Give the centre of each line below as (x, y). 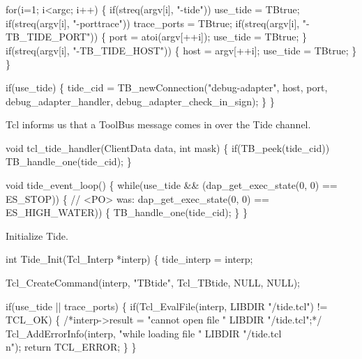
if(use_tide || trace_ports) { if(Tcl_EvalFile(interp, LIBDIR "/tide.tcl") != (167, 306)
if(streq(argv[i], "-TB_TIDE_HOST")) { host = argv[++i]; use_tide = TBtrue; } (181, 50)
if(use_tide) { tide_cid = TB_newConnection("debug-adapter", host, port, (167, 87)
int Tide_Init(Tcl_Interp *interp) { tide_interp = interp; (129, 259)
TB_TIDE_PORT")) (52, 37)
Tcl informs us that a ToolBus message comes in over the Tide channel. (158, 124)
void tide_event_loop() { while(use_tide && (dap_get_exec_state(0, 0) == (172, 184)
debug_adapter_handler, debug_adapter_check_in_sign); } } (140, 101)
